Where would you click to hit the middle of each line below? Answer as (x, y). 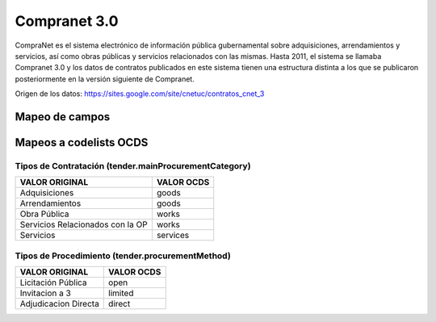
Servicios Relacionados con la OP (84, 224)
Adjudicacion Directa (60, 304)
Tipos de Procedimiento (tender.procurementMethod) (123, 256)
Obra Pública (44, 214)
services (173, 236)
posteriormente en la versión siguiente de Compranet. (105, 79)
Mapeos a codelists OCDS (82, 142)
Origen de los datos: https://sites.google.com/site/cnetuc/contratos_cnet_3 (140, 94)
